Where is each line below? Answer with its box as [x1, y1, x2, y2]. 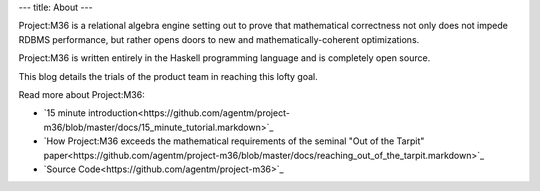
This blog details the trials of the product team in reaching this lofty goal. [18, 70, 319, 82]
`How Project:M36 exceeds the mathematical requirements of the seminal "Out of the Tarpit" [43, 135, 425, 147]
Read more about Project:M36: [18, 88, 145, 100]
